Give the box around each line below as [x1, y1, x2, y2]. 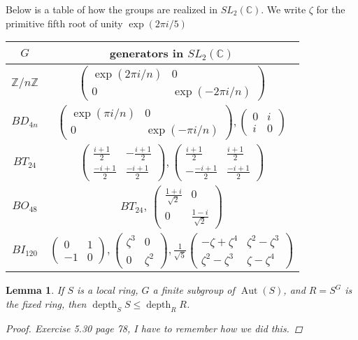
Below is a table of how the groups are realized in [6, 2, 217, 16]
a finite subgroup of [152, 283, 235, 297]
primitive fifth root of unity [6, 15, 123, 30]
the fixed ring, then [6, 296, 87, 311]
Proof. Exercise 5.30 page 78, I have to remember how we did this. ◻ [6, 320, 303, 335]
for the [316, 2, 345, 16]
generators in [109, 45, 184, 62]
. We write [261, 2, 306, 16]
